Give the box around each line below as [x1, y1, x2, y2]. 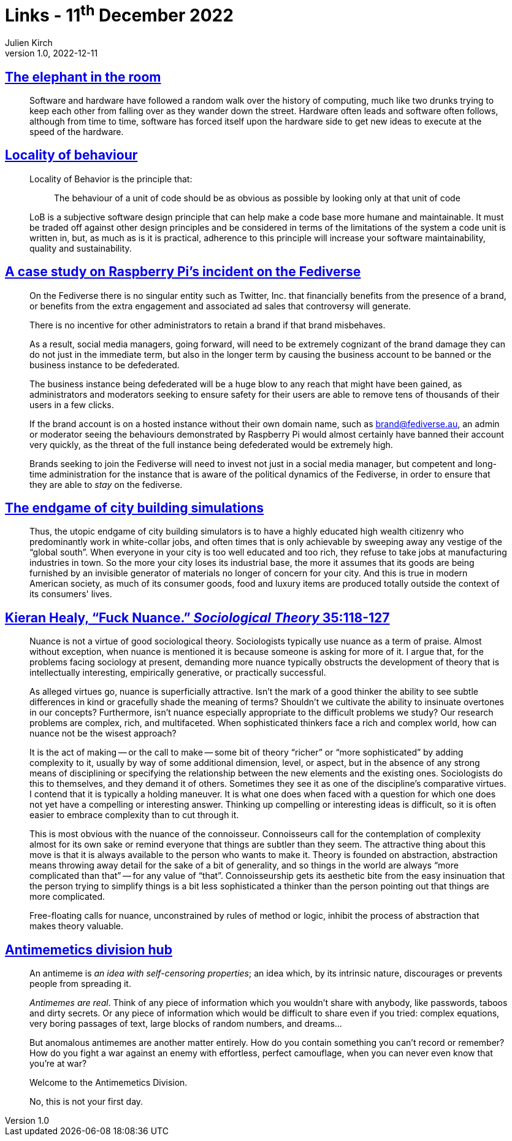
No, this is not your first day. [29, 1096, 143, 1107]
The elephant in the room [5, 69, 161, 85]
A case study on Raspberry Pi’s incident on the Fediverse [5, 264, 361, 280]
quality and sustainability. [29, 242, 132, 253]
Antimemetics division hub [5, 942, 172, 957]
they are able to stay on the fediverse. [29, 479, 183, 490]
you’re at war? [29, 1058, 87, 1069]
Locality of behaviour [5, 147, 138, 163]
